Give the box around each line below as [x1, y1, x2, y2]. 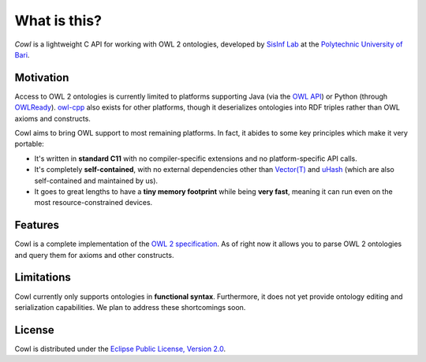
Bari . [14, 50, 30, 59]
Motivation [14, 71, 69, 84]
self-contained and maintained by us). [34, 176, 158, 185]
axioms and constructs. [14, 114, 91, 123]
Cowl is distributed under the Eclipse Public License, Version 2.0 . [14, 344, 226, 353]
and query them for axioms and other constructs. [14, 250, 174, 259]
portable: [14, 139, 45, 149]
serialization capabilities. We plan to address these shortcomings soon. [14, 302, 246, 312]
